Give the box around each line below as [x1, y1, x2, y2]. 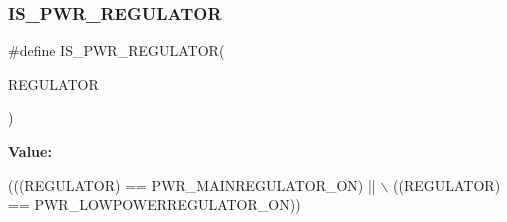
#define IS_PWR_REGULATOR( [8, 40, 225, 61]
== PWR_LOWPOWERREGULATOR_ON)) [8, 194, 301, 215]
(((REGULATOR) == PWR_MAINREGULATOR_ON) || [8, 174, 376, 195]
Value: [8, 141, 52, 161]
